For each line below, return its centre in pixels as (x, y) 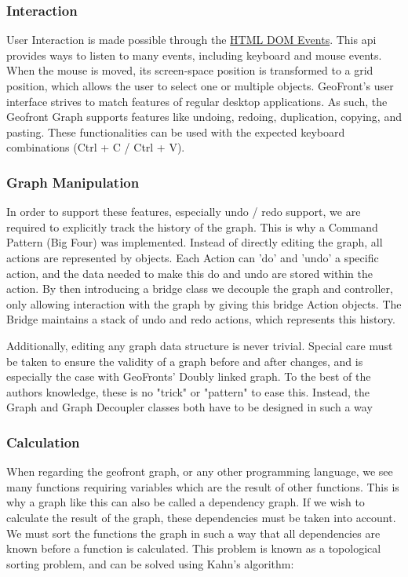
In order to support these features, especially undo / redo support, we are (184, 212)
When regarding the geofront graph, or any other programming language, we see (200, 471)
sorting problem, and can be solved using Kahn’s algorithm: (150, 563)
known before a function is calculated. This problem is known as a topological (194, 548)
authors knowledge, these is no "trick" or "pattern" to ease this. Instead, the (188, 391)
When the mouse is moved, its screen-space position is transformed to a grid (190, 70)
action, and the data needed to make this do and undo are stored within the (189, 273)
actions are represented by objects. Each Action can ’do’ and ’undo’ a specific (193, 257)
